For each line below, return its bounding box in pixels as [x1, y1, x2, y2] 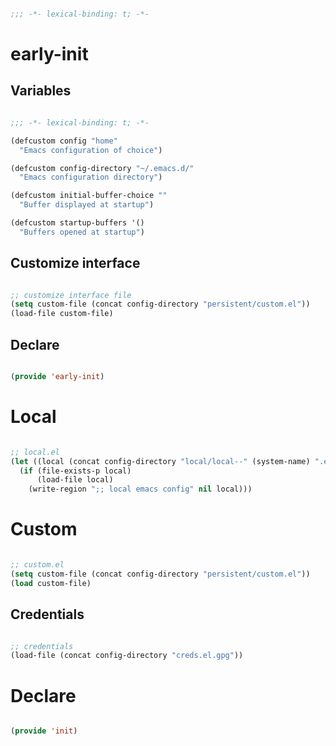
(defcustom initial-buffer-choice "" [10, 191, 168, 201]
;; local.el [10, 447, 60, 457]
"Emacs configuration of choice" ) [19, 145, 163, 155]
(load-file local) [36, 475, 114, 485]
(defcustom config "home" [10, 136, 118, 146]
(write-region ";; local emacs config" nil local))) [28, 484, 253, 495]
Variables [10, 82, 72, 100]
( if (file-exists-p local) [19, 466, 132, 476]
